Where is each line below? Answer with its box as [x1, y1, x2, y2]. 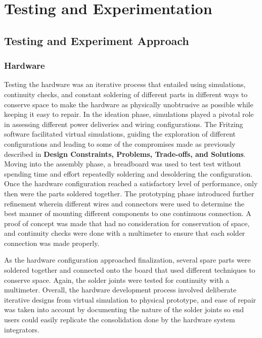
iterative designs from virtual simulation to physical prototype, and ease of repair [4, 294, 256, 305]
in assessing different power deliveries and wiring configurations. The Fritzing [4, 118, 243, 129]
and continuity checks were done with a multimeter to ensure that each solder [4, 228, 245, 238]
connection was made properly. [4, 237, 100, 248]
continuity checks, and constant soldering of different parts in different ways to [4, 89, 248, 99]
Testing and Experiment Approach [4, 32, 189, 48]
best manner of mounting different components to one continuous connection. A [4, 208, 251, 219]
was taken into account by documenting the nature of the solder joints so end [4, 304, 244, 315]
